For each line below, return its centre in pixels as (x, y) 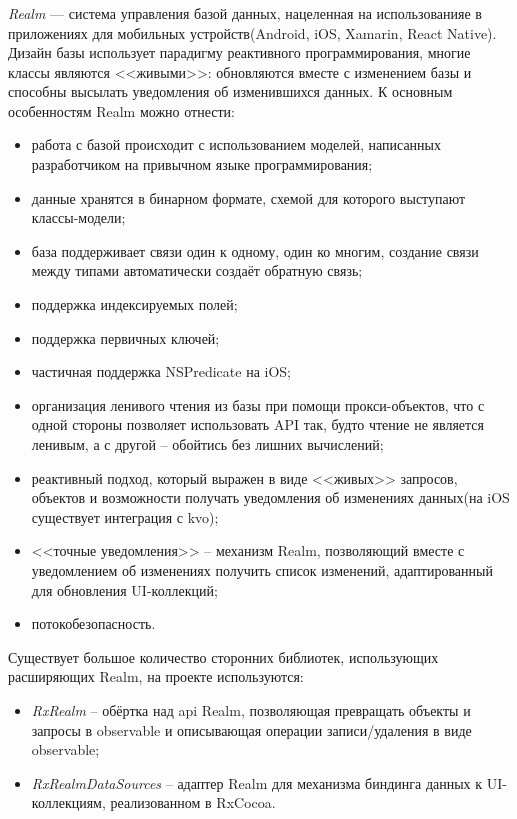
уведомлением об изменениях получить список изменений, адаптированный (262, 569)
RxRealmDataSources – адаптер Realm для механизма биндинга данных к (257, 782)
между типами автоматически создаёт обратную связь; (197, 270)
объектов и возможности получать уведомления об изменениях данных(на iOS (270, 497)
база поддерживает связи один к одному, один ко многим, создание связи (255, 250)
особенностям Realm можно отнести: (121, 110)
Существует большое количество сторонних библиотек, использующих (223, 656)
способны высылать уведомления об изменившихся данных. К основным (230, 91)
